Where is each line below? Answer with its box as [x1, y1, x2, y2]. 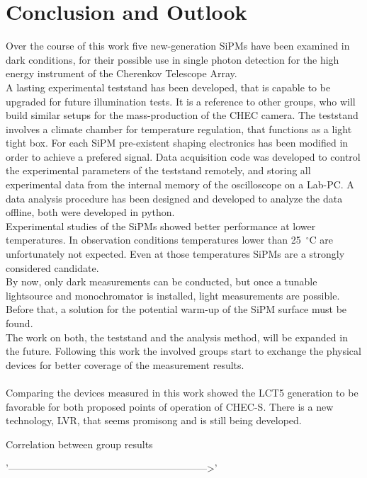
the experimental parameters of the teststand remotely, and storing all [6, 163, 311, 178]
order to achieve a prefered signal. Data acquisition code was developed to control [6, 149, 361, 164]
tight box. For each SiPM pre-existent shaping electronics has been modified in [6, 135, 349, 150]
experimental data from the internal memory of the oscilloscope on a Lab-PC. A [6, 177, 354, 192]
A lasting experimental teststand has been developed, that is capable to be [6, 79, 331, 94]
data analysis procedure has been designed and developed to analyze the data [6, 190, 343, 205]
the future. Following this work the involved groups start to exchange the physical [6, 343, 361, 358]
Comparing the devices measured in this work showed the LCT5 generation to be [6, 385, 358, 399]
